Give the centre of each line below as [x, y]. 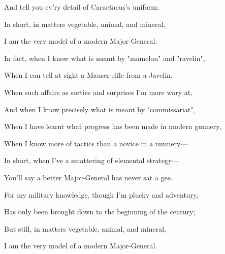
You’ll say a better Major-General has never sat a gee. [88, 177]
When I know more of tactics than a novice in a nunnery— [96, 143]
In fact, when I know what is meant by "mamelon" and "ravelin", [105, 58]
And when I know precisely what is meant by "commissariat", [100, 109]
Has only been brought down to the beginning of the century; [100, 212]
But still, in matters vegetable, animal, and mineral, [85, 228]
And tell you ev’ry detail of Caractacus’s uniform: [82, 7]
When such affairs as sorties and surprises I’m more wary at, [99, 92]
